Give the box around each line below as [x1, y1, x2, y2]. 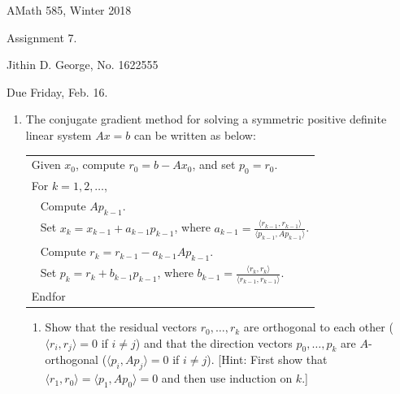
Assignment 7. [7, 28, 77, 45]
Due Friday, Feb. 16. [7, 83, 108, 100]
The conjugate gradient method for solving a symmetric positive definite [25, 110, 387, 128]
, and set [192, 156, 236, 173]
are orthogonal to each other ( [243, 318, 393, 336]
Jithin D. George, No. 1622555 [7, 56, 159, 73]
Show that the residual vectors [45, 318, 198, 336]
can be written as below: [133, 126, 256, 143]
